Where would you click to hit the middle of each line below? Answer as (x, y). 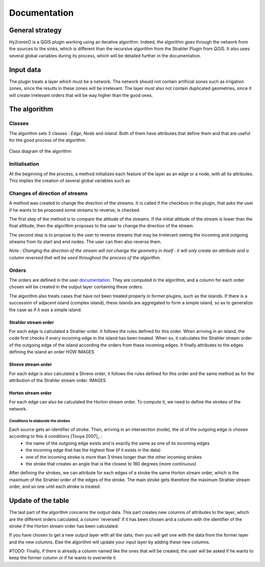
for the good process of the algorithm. (48, 140)
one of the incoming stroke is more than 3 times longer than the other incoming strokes (114, 457)
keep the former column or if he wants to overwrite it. (63, 558)
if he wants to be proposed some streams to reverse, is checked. (75, 210)
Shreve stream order (30, 364)
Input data (25, 69)
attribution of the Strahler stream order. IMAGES (57, 380)
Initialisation (24, 164)
